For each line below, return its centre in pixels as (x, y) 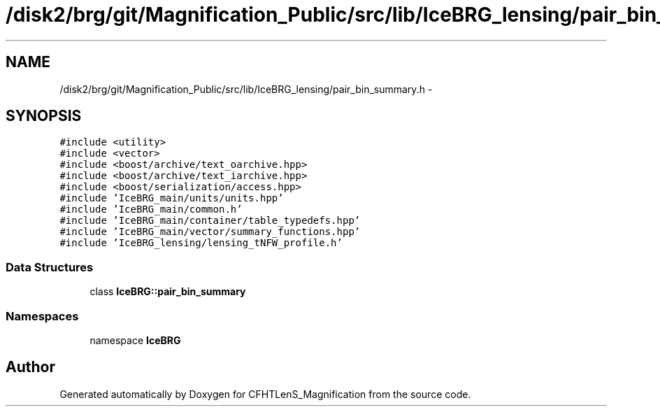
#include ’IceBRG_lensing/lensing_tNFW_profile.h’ (201, 243)
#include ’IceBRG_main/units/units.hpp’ (172, 198)
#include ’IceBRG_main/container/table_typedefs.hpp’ (210, 221)
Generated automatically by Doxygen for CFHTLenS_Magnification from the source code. (265, 394)
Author (30, 367)
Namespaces (42, 316)
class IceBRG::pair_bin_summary (168, 292)
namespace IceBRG (135, 340)
